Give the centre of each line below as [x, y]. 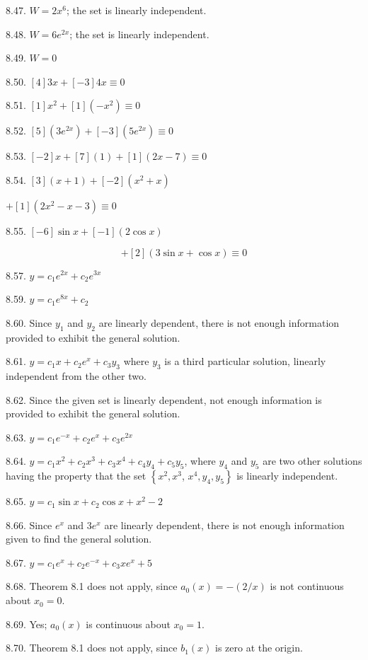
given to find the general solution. [79, 539]
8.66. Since [29, 525]
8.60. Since [29, 322]
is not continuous [307, 586]
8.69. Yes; [27, 624]
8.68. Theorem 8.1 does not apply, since [92, 586]
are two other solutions [312, 461]
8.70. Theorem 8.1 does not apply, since [92, 648]
